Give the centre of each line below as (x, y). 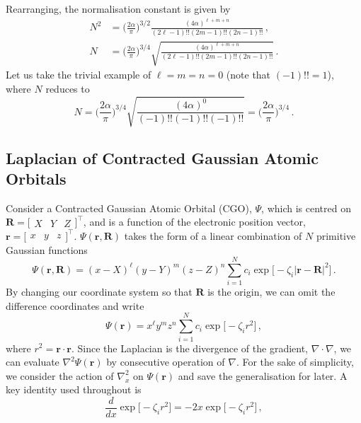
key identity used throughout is (74, 389)
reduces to (68, 88)
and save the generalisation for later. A (263, 375)
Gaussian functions (47, 249)
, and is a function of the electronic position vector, (194, 222)
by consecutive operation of (166, 362)
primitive (336, 235)
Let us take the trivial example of (79, 75)
